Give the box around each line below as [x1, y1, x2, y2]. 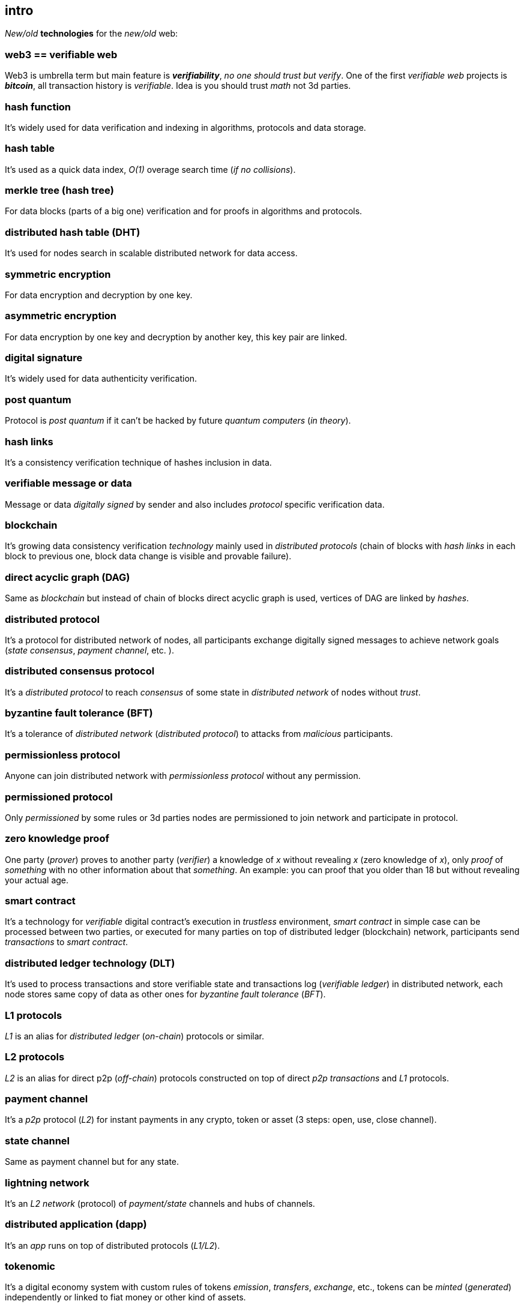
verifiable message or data [5, 477, 132, 490]
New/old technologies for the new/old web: [5, 28, 178, 39]
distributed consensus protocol [5, 665, 155, 678]
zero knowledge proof [5, 832, 109, 845]
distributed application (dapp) [5, 1218, 147, 1231]
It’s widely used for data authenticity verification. [5, 373, 197, 384]
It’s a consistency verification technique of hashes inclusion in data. [5, 457, 272, 467]
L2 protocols [5, 1051, 65, 1063]
